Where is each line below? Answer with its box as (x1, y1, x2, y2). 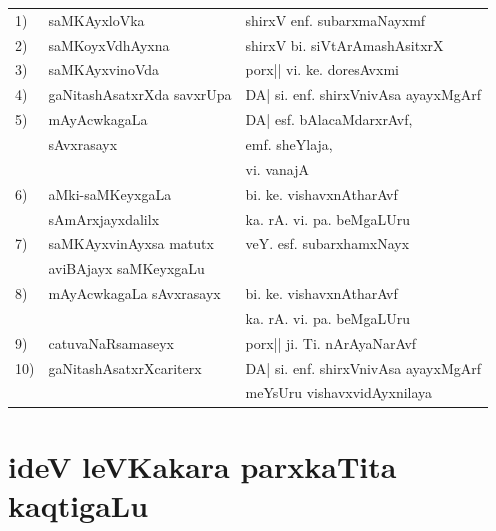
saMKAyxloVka (48, 9, 145, 30)
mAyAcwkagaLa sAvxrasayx (48, 283, 221, 304)
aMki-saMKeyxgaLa (48, 183, 172, 204)
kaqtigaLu (8, 484, 149, 525)
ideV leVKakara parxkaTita (8, 445, 397, 486)
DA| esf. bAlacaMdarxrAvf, (245, 109, 413, 130)
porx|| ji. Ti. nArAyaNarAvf (245, 332, 417, 353)
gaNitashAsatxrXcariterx (48, 357, 202, 378)
